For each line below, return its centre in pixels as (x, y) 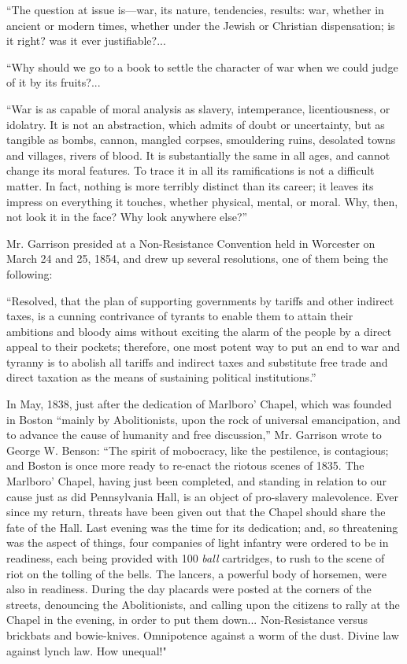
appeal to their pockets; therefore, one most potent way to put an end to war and (203, 347)
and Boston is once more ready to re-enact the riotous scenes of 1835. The (185, 465)
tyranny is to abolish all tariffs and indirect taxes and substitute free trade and (197, 362)
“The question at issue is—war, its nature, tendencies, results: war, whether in (195, 9)
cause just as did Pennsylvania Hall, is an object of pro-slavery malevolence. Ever (202, 496)
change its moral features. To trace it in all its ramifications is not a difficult (191, 170)
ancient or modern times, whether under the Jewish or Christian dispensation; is (201, 25)
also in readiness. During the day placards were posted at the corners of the (189, 589)
